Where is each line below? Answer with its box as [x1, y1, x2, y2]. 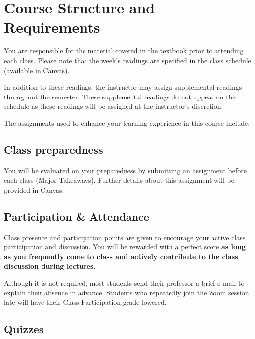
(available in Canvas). [4, 65, 70, 75]
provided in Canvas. [4, 184, 64, 194]
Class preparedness [4, 142, 103, 157]
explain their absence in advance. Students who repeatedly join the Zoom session [4, 287, 249, 297]
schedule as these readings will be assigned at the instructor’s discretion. [4, 101, 223, 111]
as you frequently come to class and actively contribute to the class [4, 251, 238, 261]
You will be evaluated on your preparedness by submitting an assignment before [4, 165, 247, 175]
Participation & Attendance [4, 208, 149, 224]
